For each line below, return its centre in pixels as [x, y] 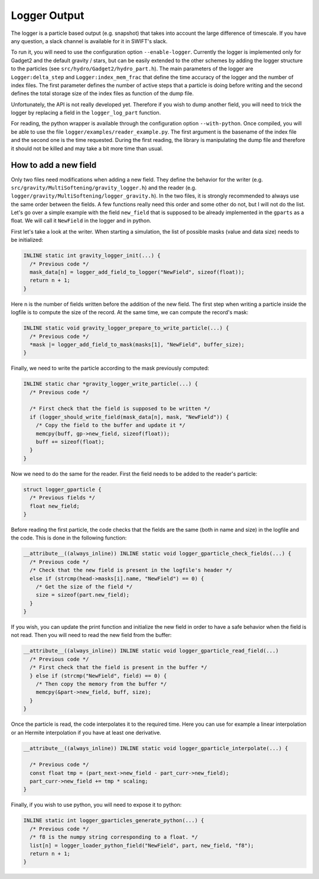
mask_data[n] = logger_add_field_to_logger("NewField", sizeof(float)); [137, 272]
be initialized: [27, 240]
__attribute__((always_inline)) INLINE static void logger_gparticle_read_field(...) [151, 651]
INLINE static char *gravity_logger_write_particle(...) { [110, 384]
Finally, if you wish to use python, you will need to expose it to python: [96, 805]
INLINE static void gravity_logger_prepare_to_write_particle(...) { [126, 328]
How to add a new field [54, 165]
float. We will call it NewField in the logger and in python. [81, 221]
